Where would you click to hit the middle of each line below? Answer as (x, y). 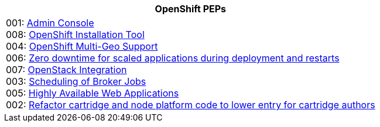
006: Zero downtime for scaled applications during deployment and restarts (173, 58)
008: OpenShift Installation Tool (75, 35)
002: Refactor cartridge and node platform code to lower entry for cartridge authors (191, 105)
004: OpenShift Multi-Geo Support (82, 46)
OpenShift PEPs (191, 9)
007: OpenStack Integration (66, 70)
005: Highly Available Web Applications (93, 93)
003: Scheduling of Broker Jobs (76, 81)
